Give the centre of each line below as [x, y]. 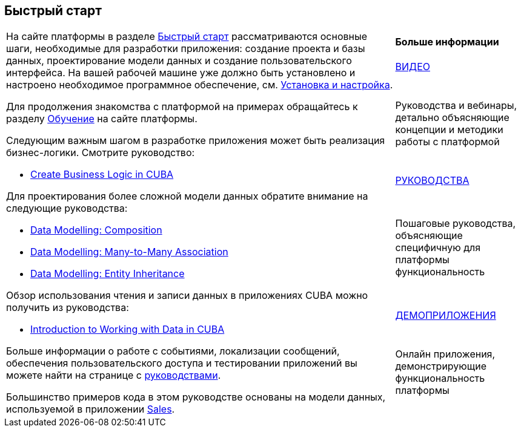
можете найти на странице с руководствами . [114, 375]
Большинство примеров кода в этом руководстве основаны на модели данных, [196, 397]
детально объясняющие [452, 117]
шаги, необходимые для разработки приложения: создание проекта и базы [186, 49]
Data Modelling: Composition [96, 230]
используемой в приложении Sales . [91, 409]
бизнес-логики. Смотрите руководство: [101, 153]
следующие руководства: [67, 208]
